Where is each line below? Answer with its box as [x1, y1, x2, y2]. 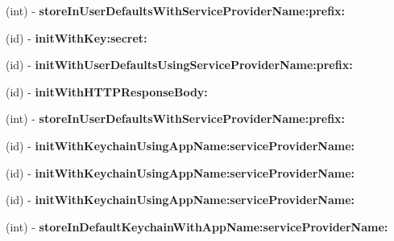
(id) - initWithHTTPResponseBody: [6, 83, 208, 100]
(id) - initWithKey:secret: [6, 29, 147, 46]
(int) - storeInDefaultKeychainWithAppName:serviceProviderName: [6, 218, 388, 235]
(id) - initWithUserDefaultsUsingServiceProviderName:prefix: [6, 56, 353, 73]
